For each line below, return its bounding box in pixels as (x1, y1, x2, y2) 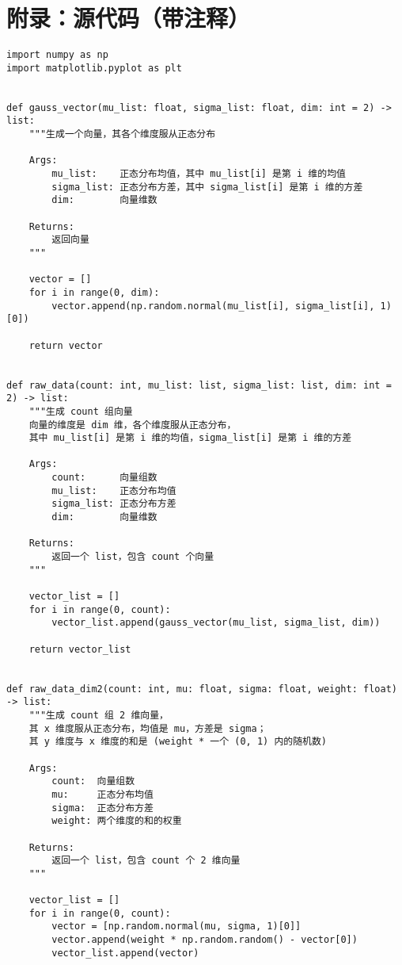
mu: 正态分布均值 (51, 788, 154, 800)
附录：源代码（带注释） (6, 2, 251, 34)
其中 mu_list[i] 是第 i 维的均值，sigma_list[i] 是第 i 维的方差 (28, 432, 352, 444)
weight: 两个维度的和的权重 (51, 815, 182, 827)
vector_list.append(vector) (51, 947, 199, 959)
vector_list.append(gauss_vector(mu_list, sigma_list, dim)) (51, 617, 381, 629)
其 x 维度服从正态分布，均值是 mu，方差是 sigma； (28, 722, 267, 734)
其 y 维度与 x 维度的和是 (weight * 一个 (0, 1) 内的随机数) (28, 736, 328, 748)
